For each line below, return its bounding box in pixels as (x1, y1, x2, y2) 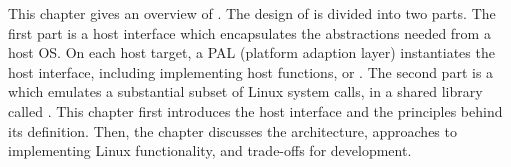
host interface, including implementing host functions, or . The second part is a (8, 61, 494, 82)
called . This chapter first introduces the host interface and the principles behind (8, 100, 503, 121)
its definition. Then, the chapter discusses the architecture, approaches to (8, 120, 457, 141)
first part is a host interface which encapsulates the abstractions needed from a (8, 22, 491, 43)
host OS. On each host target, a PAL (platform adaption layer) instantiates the (8, 42, 495, 63)
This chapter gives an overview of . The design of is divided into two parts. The (8, 3, 496, 23)
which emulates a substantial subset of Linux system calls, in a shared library (8, 81, 483, 102)
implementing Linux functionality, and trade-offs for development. (8, 140, 412, 161)
